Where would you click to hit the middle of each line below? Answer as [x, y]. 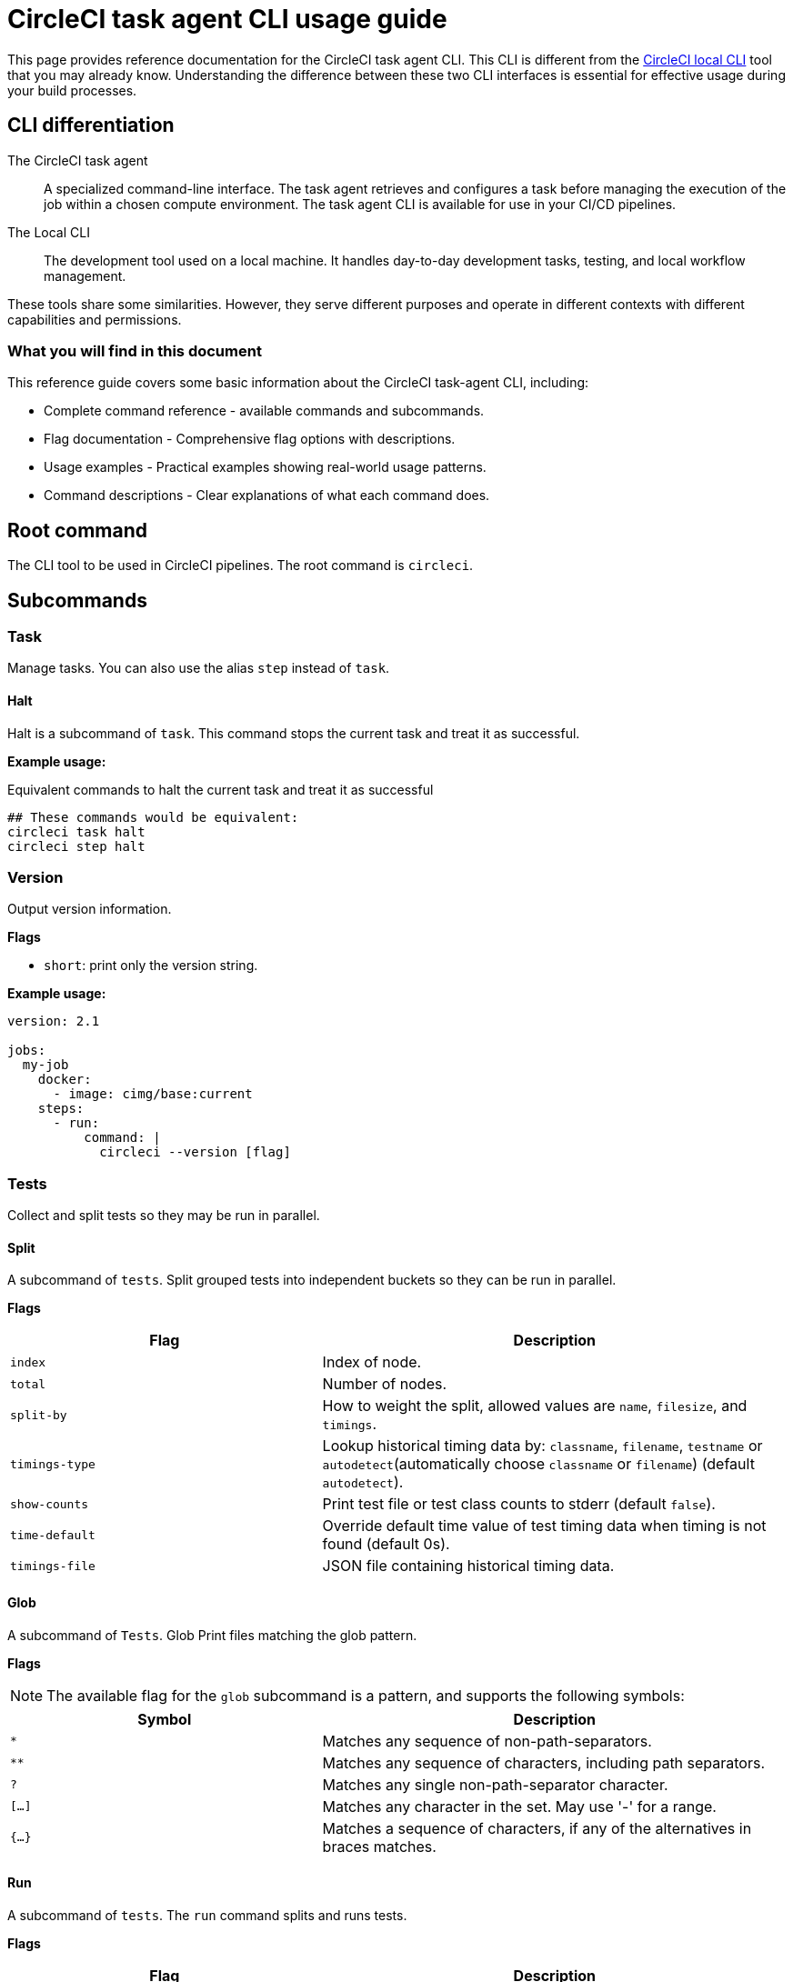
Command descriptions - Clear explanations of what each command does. [267, 495]
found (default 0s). [386, 1544]
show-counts [50, 1504]
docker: [65, 1080]
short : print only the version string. [151, 966]
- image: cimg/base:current [153, 1094]
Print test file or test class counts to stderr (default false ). [519, 1504]
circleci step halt [76, 846]
